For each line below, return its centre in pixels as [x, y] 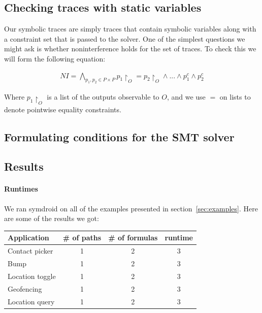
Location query [31, 301]
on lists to [235, 97]
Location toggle [32, 276]
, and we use [186, 97]
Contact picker [30, 251]
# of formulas [133, 238]
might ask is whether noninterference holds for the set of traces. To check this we [130, 49]
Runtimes [21, 189]
